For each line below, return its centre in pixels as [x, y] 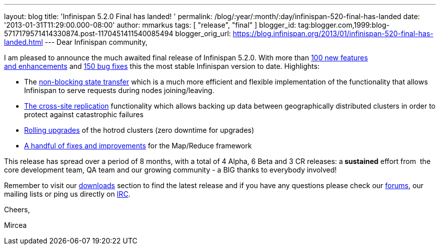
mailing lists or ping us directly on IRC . [67, 194]
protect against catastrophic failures [84, 114]
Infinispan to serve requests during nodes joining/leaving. [119, 90]
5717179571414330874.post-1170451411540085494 [89, 33]
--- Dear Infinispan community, [96, 42]
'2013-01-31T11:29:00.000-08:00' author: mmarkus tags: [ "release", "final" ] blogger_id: [150, 25]
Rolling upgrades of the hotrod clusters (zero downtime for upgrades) [139, 130]
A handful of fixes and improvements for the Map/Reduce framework [138, 146]
